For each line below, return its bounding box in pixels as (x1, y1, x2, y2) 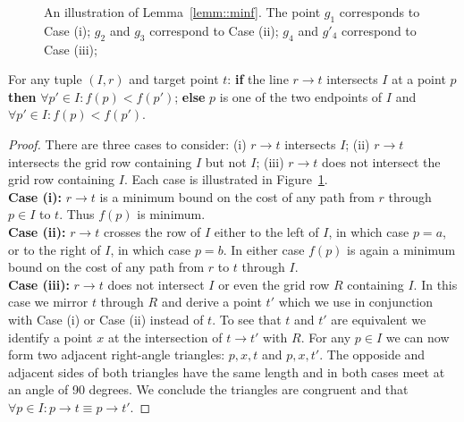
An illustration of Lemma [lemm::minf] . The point (44, 3, 321, 21)
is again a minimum (347, 240, 456, 258)
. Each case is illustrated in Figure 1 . (123, 170, 328, 189)
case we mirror (8, 292, 89, 311)
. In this (413, 274, 458, 293)
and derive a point (161, 292, 262, 311)
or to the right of (8, 240, 101, 258)
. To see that (212, 309, 282, 328)
